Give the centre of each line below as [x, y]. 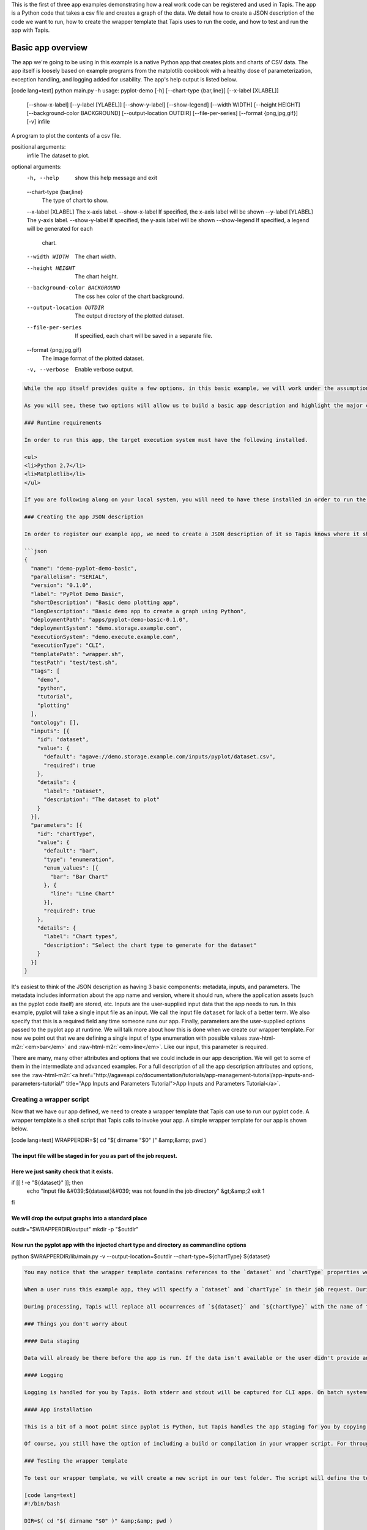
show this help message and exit [116, 178]
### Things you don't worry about [76, 1324]
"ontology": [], [55, 722]
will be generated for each [60, 229]
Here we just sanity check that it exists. [62, 1171]
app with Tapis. [31, 30]
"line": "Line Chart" [82, 894]
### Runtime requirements [63, 423]
